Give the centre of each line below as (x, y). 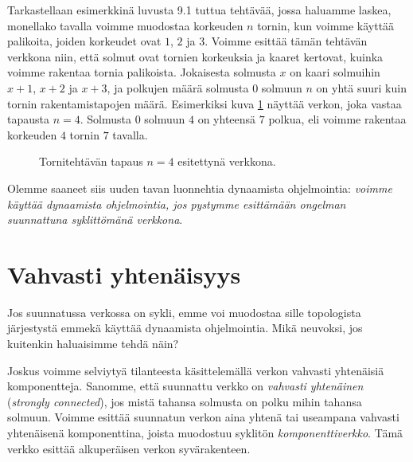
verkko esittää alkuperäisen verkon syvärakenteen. (129, 448)
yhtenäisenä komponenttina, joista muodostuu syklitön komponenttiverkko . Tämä (205, 433)
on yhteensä (227, 119)
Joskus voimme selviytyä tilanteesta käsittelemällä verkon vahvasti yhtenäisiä (196, 370)
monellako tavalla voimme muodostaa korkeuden (125, 25)
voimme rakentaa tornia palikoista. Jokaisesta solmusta (142, 72)
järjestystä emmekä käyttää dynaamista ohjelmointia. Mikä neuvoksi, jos (185, 328)
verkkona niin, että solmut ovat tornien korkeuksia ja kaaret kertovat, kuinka (195, 56)
